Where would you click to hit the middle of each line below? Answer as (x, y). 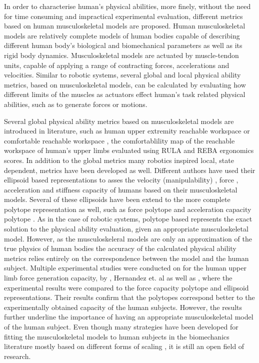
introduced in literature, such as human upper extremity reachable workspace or (127, 131)
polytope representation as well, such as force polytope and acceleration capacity (128, 209)
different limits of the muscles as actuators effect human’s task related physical (125, 94)
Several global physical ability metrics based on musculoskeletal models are (119, 121)
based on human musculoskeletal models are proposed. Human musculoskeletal (125, 26)
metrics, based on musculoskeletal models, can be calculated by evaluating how (125, 84)
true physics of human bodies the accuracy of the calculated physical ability (120, 248)
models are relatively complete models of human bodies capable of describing (122, 35)
